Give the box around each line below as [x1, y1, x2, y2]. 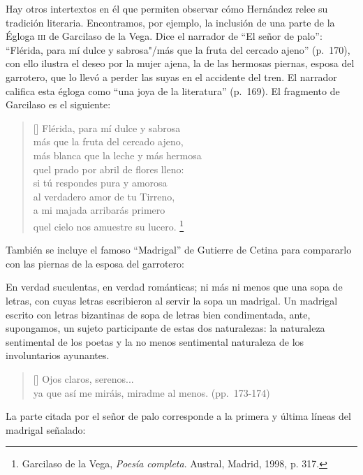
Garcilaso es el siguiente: [6, 97, 111, 112]
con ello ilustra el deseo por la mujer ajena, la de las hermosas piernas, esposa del [6, 56, 355, 71]
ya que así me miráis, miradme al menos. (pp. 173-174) [33, 385, 270, 400]
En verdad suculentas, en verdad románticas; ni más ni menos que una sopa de [6, 279, 343, 294]
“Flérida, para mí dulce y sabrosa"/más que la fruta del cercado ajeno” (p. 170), [6, 42, 350, 57]
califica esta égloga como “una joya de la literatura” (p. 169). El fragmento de [6, 83, 340, 98]
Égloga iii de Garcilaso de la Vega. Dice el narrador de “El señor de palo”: [6, 29, 323, 43]
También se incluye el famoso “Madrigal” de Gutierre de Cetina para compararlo [6, 242, 352, 257]
